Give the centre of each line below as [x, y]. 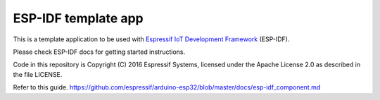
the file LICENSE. [38, 74]
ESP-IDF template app [78, 18]
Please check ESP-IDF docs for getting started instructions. [99, 52]
